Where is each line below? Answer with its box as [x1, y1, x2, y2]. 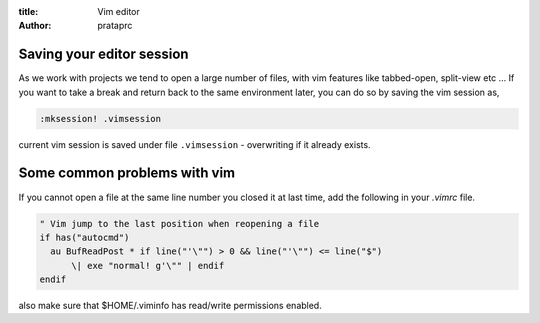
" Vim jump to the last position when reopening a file [39, 218, 320, 229]
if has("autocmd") [39, 231, 130, 243]
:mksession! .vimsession [39, 113, 162, 124]
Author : [18, 20, 52, 32]
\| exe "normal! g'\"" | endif [71, 260, 225, 271]
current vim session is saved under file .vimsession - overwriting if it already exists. [18, 138, 371, 150]
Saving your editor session [18, 46, 189, 63]
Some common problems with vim [18, 165, 236, 182]
